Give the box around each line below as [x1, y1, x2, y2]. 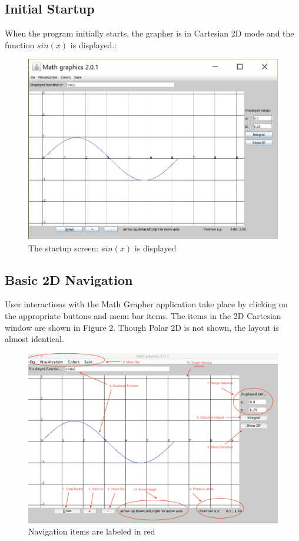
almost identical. [5, 333, 64, 345]
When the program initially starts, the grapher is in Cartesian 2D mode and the [5, 27, 294, 39]
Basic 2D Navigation [5, 270, 133, 288]
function [5, 38, 35, 51]
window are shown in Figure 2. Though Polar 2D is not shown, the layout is [5, 321, 279, 333]
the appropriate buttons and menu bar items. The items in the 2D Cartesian [5, 310, 281, 322]
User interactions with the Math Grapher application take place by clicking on [5, 298, 288, 310]
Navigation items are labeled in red [28, 525, 155, 537]
